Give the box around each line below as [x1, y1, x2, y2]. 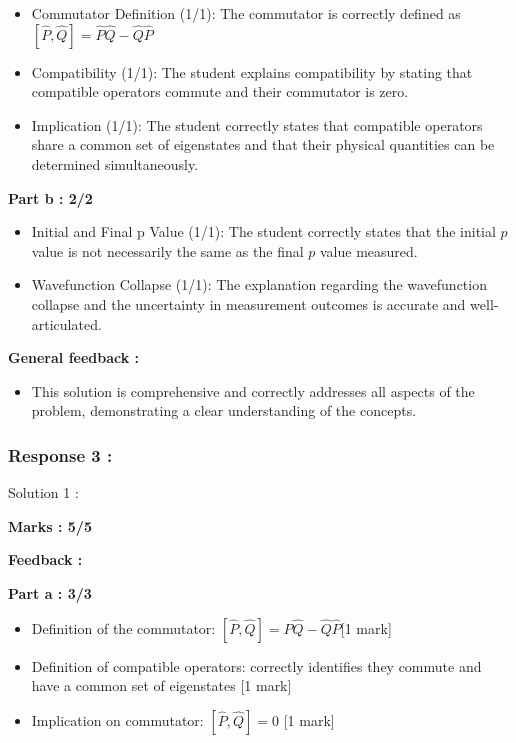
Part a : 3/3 [8, 582, 92, 603]
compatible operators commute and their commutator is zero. [31, 81, 409, 102]
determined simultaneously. [31, 153, 199, 174]
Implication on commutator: [31, 709, 204, 730]
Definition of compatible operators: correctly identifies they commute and [31, 655, 482, 676]
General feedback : [8, 347, 140, 368]
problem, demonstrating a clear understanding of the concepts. [31, 400, 417, 421]
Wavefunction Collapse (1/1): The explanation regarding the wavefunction [31, 274, 487, 295]
